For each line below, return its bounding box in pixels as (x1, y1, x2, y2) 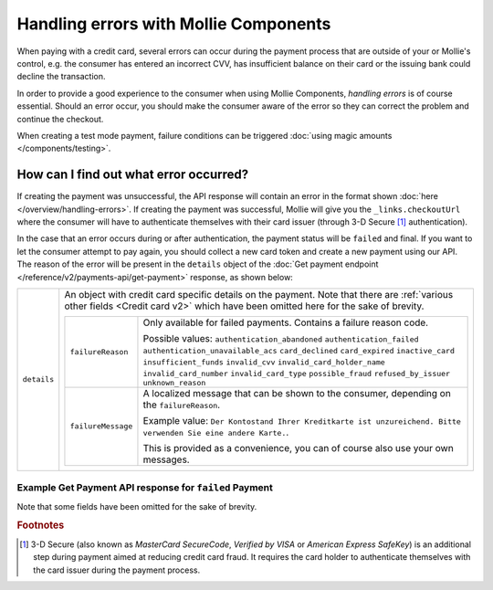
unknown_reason (142, 377, 206, 387)
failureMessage (69, 421, 133, 431)
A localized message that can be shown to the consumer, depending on (142, 386, 451, 399)
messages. (142, 453, 191, 466)
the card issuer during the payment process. (33, 564, 201, 575)
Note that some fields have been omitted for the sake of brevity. (16, 500, 257, 511)
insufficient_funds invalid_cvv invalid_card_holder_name (142, 357, 385, 367)
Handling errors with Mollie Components (16, 14, 331, 34)
